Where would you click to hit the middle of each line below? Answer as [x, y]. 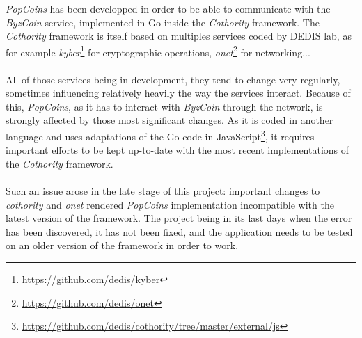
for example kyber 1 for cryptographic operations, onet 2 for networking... [158, 51]
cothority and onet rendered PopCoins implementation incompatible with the [170, 204]
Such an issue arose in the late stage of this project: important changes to [163, 191]
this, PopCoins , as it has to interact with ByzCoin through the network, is [164, 106]
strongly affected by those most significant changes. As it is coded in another [170, 120]
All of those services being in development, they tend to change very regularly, [173, 79]
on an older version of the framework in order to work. [122, 245]
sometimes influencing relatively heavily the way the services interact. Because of [178, 93]
